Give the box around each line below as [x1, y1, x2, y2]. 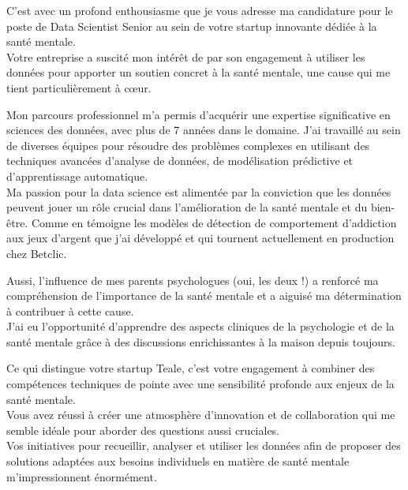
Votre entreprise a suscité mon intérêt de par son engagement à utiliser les [6, 48, 365, 65]
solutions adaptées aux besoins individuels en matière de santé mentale [6, 453, 350, 469]
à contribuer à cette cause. [6, 302, 134, 319]
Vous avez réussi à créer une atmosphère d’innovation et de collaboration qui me [6, 406, 395, 423]
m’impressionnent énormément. [6, 468, 157, 484]
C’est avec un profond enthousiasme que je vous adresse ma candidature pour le [6, 2, 393, 18]
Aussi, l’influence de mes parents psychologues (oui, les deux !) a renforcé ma [6, 271, 379, 288]
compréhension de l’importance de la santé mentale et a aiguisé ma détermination [6, 287, 402, 304]
